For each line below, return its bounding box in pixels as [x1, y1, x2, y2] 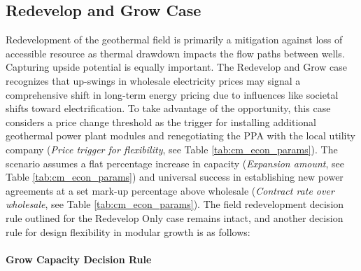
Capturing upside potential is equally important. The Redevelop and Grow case [6, 60, 347, 74]
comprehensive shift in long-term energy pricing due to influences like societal [6, 87, 339, 102]
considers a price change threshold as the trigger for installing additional [6, 114, 316, 129]
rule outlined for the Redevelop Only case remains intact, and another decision [6, 210, 344, 225]
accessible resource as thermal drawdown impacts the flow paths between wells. [6, 46, 345, 60]
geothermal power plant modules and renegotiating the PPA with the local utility [6, 128, 355, 143]
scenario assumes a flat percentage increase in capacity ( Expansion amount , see [6, 155, 345, 170]
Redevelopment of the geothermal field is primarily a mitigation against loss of [6, 32, 343, 47]
